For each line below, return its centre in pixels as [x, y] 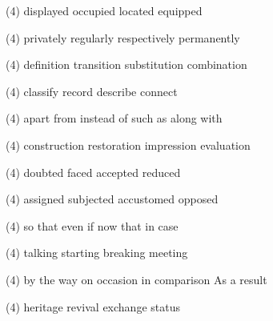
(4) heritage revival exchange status [93, 306]
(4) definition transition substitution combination [126, 64]
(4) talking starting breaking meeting [97, 253]
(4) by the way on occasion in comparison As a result [136, 279]
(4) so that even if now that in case [92, 225]
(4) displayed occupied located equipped [104, 10]
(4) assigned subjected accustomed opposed [112, 199]
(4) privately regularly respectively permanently [123, 37]
